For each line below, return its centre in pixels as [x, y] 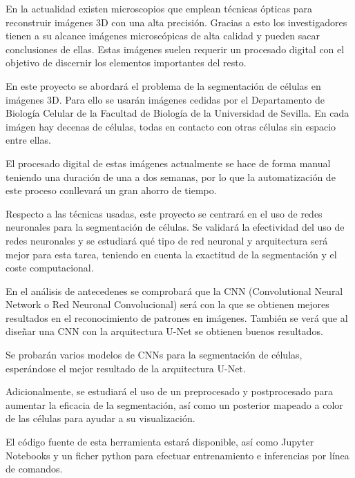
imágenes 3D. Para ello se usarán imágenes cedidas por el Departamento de [165, 99]
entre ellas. [28, 140]
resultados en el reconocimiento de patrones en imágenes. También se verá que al [177, 317]
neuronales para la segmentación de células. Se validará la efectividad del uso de [175, 227]
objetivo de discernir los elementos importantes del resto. [126, 63]
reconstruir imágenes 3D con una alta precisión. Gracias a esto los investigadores [176, 22]
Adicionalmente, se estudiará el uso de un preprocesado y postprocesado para [169, 391]
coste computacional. [50, 268]
